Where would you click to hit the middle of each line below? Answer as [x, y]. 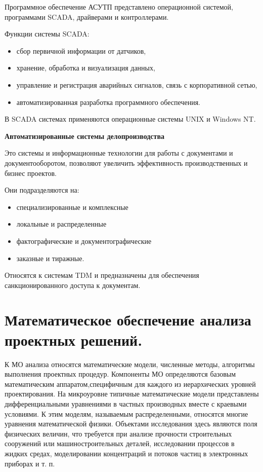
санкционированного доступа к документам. [73, 285]
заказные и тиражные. [50, 258]
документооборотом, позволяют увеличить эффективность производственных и [126, 162]
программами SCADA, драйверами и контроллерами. [87, 16]
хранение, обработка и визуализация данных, [86, 68]
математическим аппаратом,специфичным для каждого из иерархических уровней [130, 384]
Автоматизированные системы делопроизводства [85, 136]
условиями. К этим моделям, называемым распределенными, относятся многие [126, 413]
